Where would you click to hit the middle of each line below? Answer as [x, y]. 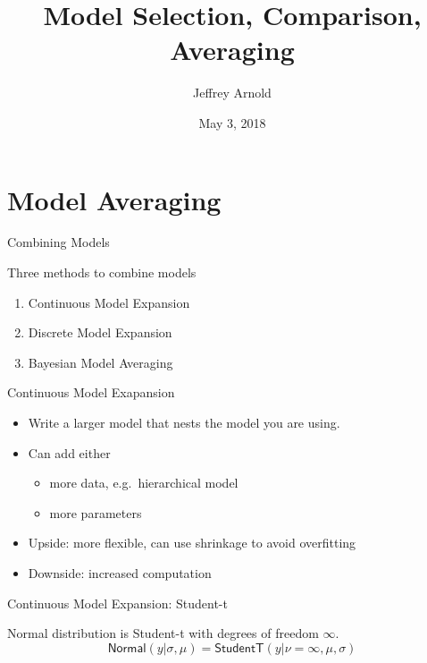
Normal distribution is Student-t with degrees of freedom [163, 633]
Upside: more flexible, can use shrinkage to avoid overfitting [192, 543]
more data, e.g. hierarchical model [144, 483]
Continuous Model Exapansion [91, 392]
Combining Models [59, 242]
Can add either [69, 452]
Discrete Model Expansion [100, 332]
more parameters [96, 512]
